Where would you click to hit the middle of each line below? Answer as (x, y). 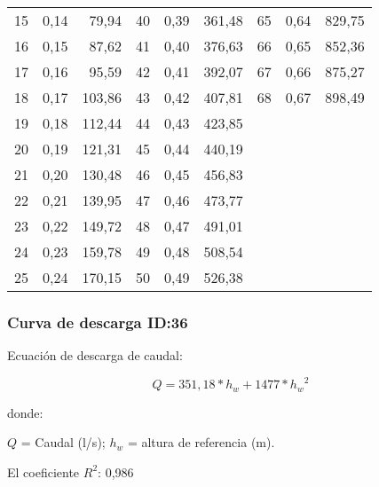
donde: (25, 412)
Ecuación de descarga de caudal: (95, 355)
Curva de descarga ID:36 (98, 322)
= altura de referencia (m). (201, 442)
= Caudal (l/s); (63, 442)
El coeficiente (43, 471)
